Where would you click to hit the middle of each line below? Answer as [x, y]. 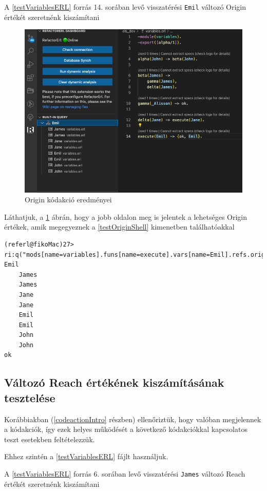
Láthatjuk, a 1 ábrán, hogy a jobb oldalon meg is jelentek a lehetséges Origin [126, 216]
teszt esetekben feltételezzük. [50, 439]
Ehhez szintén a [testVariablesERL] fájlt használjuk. [86, 456]
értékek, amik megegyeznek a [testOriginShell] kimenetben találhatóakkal [119, 227]
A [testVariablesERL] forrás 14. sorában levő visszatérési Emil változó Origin [125, 7]
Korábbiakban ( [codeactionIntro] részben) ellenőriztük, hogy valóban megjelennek [133, 419]
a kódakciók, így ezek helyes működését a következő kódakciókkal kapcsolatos [126, 429]
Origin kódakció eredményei [68, 200]
